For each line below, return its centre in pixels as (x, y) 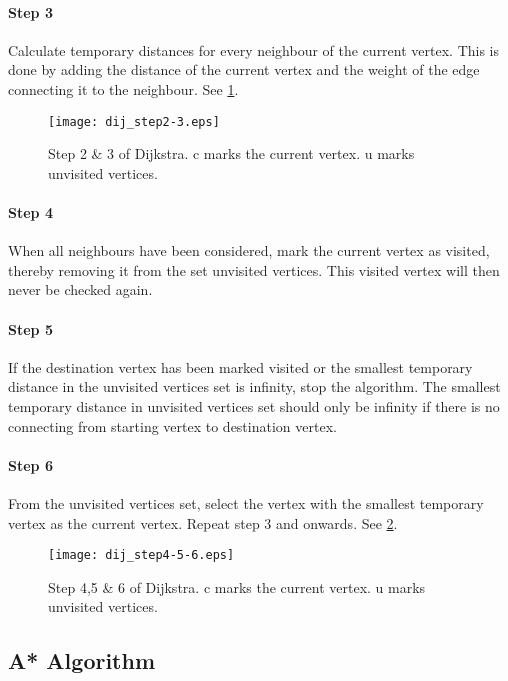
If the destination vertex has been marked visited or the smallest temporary (240, 366)
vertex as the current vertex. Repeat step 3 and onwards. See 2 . (203, 522)
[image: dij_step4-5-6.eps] (141, 555)
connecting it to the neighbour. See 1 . (123, 88)
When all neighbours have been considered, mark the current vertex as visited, (249, 250)
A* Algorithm (82, 660)
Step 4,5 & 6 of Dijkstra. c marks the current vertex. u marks (237, 586)
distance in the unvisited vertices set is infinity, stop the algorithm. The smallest (254, 386)
